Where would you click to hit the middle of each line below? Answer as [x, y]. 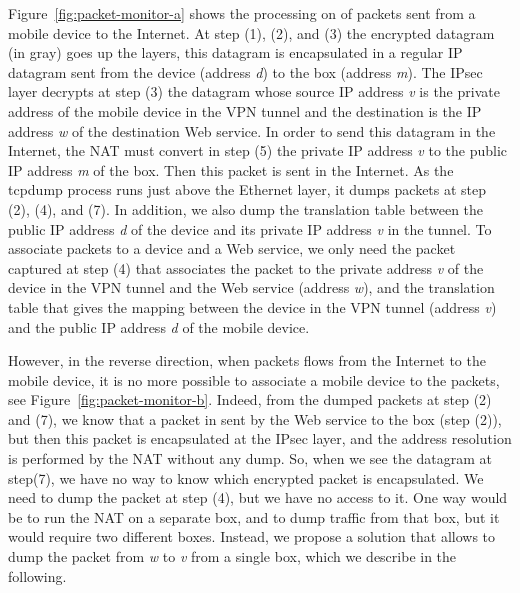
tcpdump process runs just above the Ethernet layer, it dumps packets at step [247, 189]
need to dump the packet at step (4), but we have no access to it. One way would [258, 497]
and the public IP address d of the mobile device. [159, 326]
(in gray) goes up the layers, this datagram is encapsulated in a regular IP [235, 52]
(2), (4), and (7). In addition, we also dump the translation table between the [246, 208]
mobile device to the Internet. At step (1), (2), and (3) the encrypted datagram [251, 32]
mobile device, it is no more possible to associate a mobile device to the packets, [254, 379]
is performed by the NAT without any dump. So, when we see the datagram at [250, 458]
